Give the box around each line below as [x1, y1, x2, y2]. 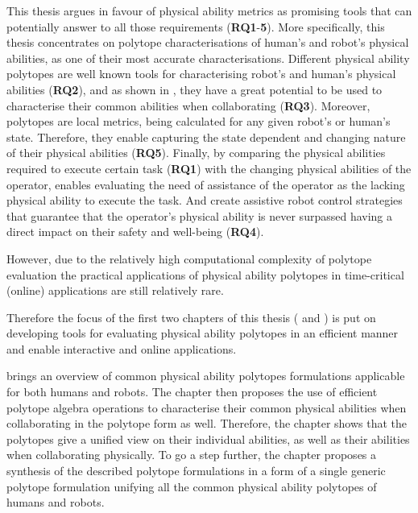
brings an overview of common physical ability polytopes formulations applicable [6, 367, 405, 384]
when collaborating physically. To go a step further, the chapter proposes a [6, 446, 377, 463]
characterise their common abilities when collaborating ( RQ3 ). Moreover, [6, 97, 370, 114]
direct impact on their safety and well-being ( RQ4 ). [6, 223, 264, 240]
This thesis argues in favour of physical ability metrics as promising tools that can [6, 2, 412, 19]
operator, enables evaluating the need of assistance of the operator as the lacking [6, 176, 405, 192]
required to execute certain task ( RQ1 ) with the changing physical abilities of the [6, 159, 412, 176]
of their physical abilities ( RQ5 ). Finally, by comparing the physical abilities [6, 144, 386, 161]
